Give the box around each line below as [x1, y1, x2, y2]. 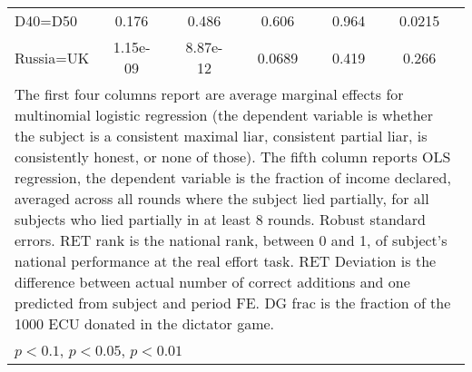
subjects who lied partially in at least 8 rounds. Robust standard [15, 209, 426, 230]
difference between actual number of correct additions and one [15, 271, 410, 292]
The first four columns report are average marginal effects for [15, 83, 404, 104]
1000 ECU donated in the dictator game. [15, 313, 275, 334]
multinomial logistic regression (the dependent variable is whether [15, 104, 433, 125]
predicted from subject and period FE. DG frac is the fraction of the [15, 292, 451, 313]
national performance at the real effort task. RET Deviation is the [15, 250, 437, 271]
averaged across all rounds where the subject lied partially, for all [15, 188, 429, 209]
